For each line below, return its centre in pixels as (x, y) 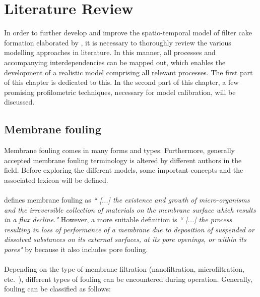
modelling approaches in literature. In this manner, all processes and (110, 52)
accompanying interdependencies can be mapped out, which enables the (115, 62)
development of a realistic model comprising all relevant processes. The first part (128, 72)
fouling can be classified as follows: (57, 289)
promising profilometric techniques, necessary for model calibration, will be (120, 92)
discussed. (19, 102)
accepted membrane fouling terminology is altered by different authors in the (123, 160)
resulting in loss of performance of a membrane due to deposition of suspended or (129, 229)
